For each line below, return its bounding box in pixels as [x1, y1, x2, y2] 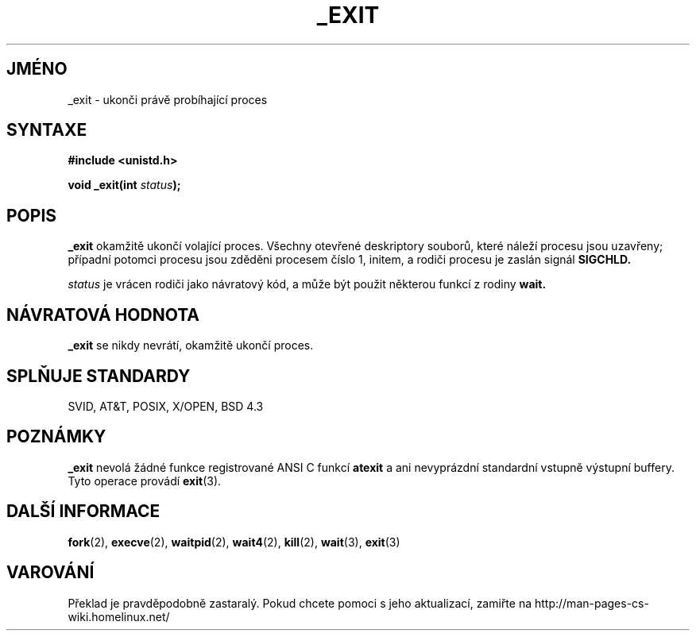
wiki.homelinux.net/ [68, 609, 170, 623]
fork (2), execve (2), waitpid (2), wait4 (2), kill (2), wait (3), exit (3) [68, 535, 400, 549]
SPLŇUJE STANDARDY [6, 365, 191, 386]
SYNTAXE [6, 120, 87, 141]
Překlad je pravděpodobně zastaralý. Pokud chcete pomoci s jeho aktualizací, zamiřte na [68, 596, 532, 610]
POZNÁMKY [6, 427, 106, 447]
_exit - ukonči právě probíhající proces [68, 92, 268, 106]
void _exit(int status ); [68, 178, 181, 192]
